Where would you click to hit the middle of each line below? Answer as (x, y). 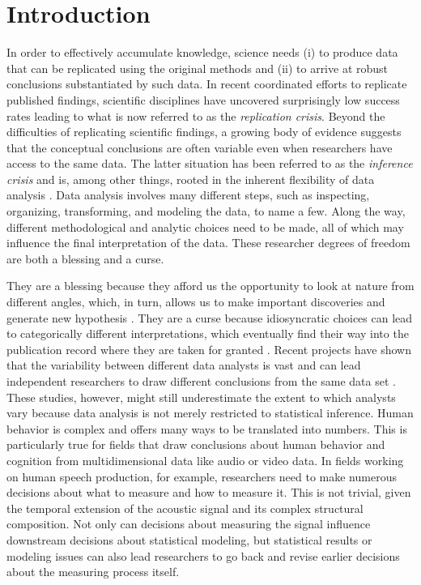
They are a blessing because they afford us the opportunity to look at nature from (210, 286)
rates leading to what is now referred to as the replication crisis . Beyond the (196, 115)
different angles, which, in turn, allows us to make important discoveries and (196, 302)
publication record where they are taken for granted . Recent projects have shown (209, 349)
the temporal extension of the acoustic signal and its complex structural (185, 508)
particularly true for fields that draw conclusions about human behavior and (196, 444)
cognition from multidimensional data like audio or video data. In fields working (205, 460)
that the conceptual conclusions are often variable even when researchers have (200, 147)
